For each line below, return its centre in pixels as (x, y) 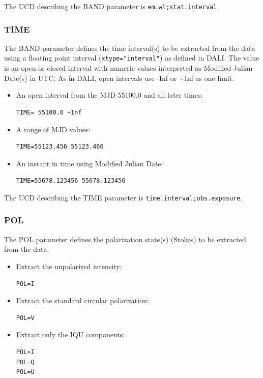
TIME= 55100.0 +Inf (49, 112)
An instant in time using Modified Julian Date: (90, 163)
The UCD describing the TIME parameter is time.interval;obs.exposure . (123, 197)
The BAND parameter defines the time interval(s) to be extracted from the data (130, 48)
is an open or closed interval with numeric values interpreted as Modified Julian (128, 68)
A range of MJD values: (53, 129)
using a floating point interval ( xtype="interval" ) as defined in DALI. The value (132, 58)
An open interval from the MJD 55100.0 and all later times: (109, 95)
